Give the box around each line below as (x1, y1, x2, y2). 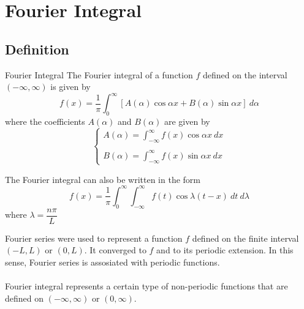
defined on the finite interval (192, 231, 299, 244)
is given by (50, 80, 91, 93)
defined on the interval (202, 68, 287, 81)
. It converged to (84, 244, 146, 256)
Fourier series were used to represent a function (5, 231, 183, 244)
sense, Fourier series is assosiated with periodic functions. (5, 255, 220, 268)
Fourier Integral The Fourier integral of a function (5, 68, 193, 81)
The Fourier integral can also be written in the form (5, 173, 200, 185)
